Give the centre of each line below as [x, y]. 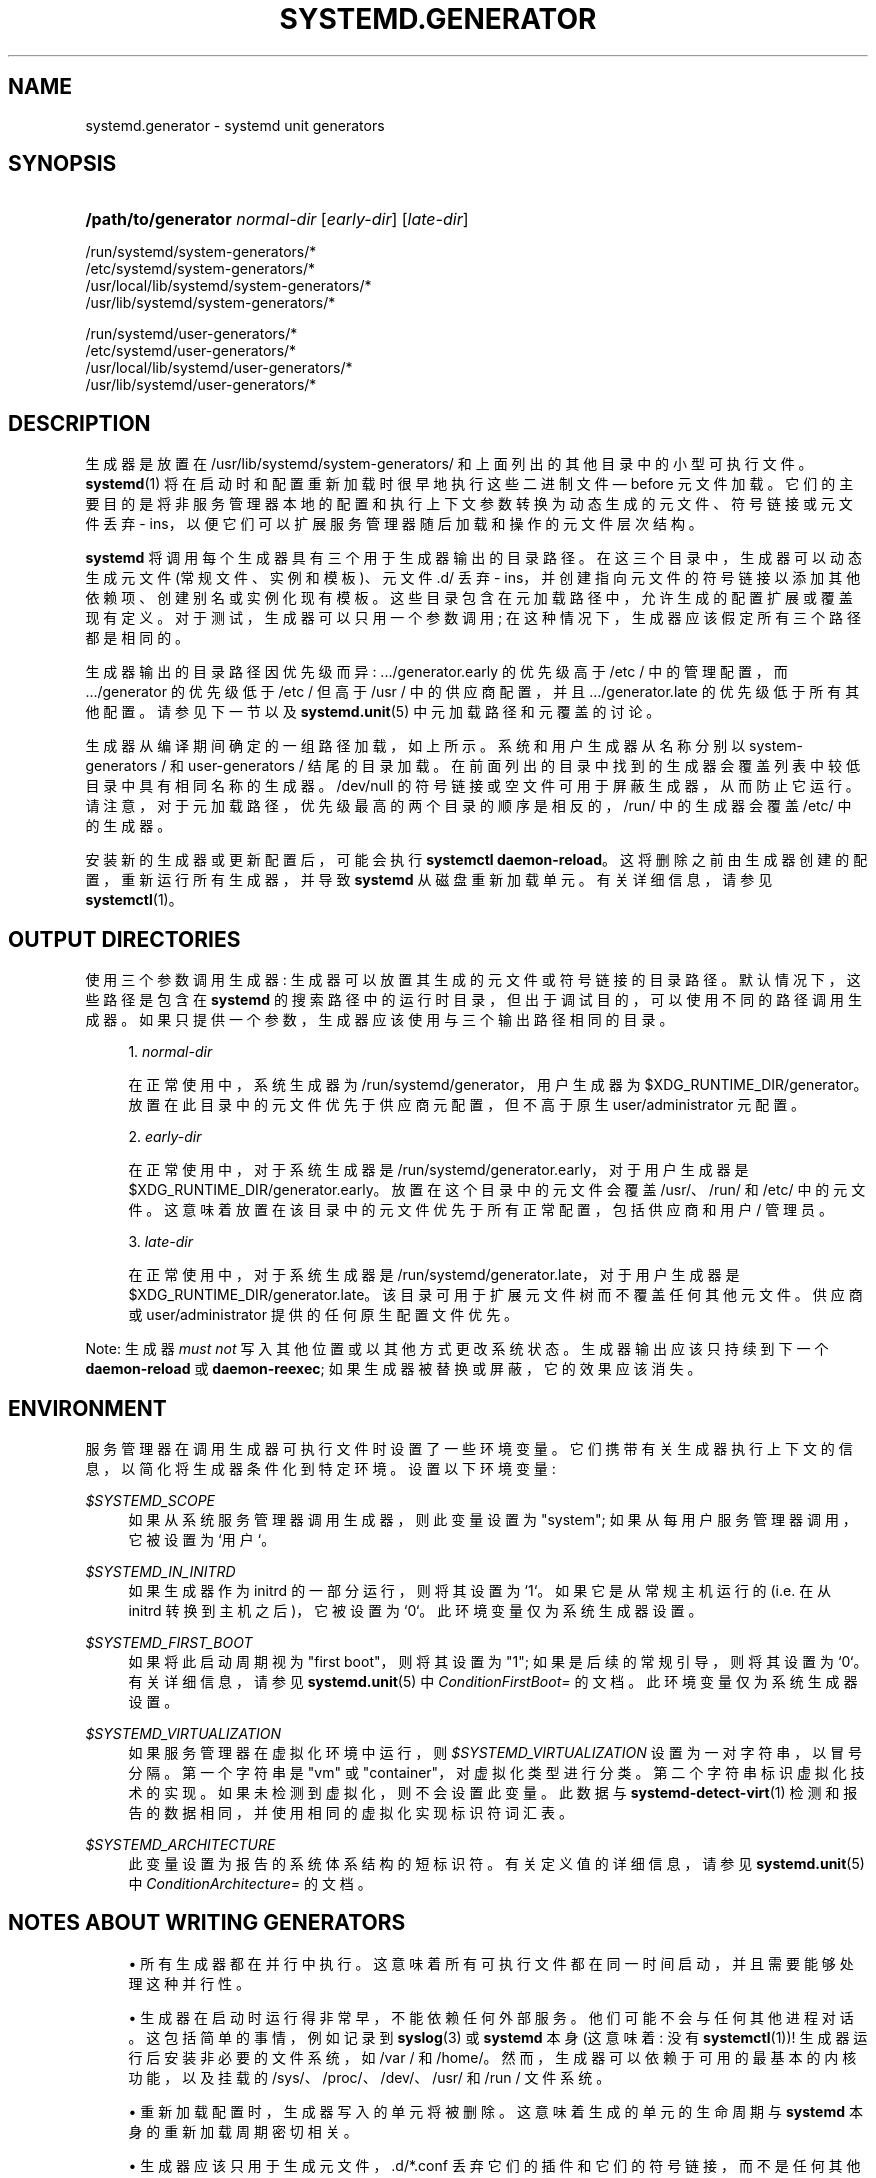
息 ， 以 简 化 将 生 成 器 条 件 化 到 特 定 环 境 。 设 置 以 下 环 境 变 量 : [320, 1468]
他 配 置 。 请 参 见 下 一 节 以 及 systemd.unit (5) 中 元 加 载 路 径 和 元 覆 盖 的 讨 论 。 [373, 712]
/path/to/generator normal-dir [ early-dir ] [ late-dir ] [277, 219]
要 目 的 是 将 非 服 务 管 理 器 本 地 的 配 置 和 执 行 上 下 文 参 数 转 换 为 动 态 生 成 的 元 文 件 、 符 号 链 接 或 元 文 [469, 504]
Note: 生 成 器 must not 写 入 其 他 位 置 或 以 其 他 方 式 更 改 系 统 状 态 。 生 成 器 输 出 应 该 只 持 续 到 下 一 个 [457, 1349]
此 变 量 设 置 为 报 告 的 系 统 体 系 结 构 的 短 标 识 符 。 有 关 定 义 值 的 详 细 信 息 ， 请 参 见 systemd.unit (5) [496, 1863]
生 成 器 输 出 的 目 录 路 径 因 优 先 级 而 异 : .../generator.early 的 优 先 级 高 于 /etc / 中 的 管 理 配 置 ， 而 [436, 672]
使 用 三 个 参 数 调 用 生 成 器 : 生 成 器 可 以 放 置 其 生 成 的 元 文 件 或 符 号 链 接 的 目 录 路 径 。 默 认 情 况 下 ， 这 [473, 980]
